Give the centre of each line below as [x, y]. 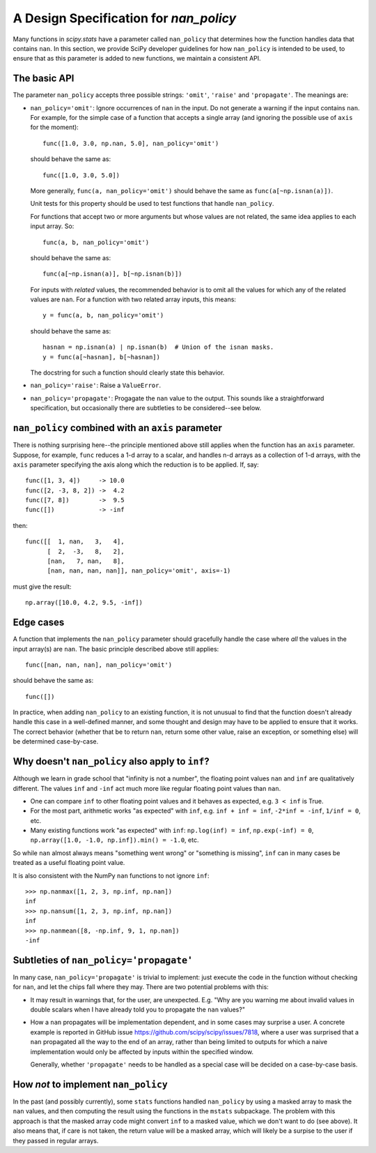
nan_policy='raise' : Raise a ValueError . [96, 385]
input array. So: [52, 226]
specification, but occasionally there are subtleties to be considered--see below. [146, 408]
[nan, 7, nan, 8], [86, 561]
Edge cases [39, 623]
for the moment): [55, 127]
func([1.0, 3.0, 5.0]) [81, 175]
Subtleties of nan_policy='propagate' [103, 960]
